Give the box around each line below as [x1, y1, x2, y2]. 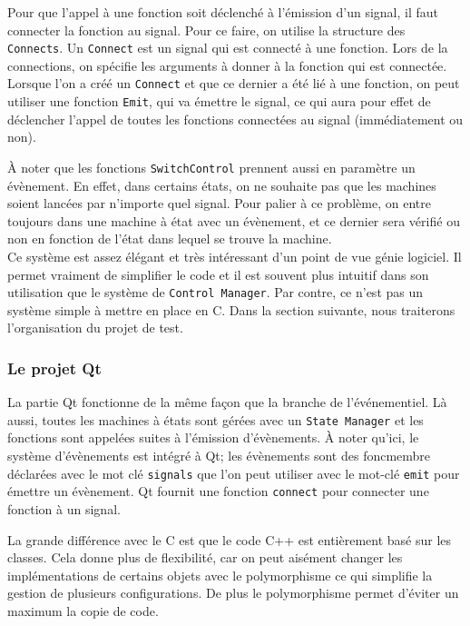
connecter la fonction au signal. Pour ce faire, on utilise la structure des [7, 20, 406, 39]
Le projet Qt [7, 356, 102, 379]
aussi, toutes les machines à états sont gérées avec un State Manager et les [7, 410, 424, 429]
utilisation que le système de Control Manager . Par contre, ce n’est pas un [7, 283, 424, 302]
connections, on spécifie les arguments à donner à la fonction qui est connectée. [7, 55, 447, 75]
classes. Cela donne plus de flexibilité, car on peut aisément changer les [7, 548, 403, 567]
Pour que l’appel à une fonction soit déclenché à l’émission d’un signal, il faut [7, 3, 439, 21]
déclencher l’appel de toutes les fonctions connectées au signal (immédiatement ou [7, 109, 464, 128]
